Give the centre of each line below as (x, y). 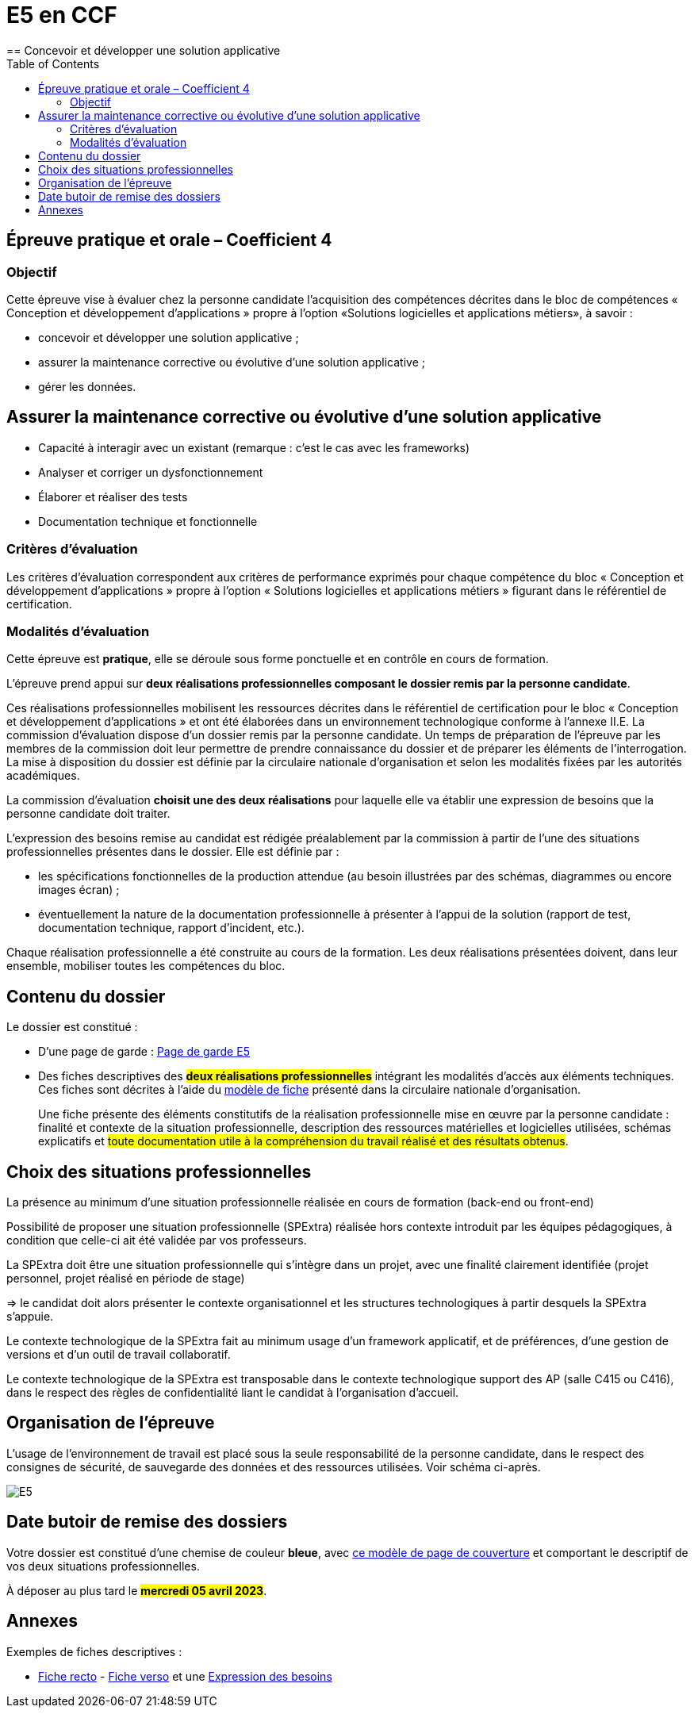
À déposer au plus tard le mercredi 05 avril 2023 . (137, 1590)
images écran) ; (79, 890)
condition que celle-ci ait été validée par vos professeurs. (157, 1240)
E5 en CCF (62, 15)
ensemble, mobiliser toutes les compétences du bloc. (146, 966)
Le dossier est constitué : (72, 1027)
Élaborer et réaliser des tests (113, 497)
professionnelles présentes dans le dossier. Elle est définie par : (173, 852)
